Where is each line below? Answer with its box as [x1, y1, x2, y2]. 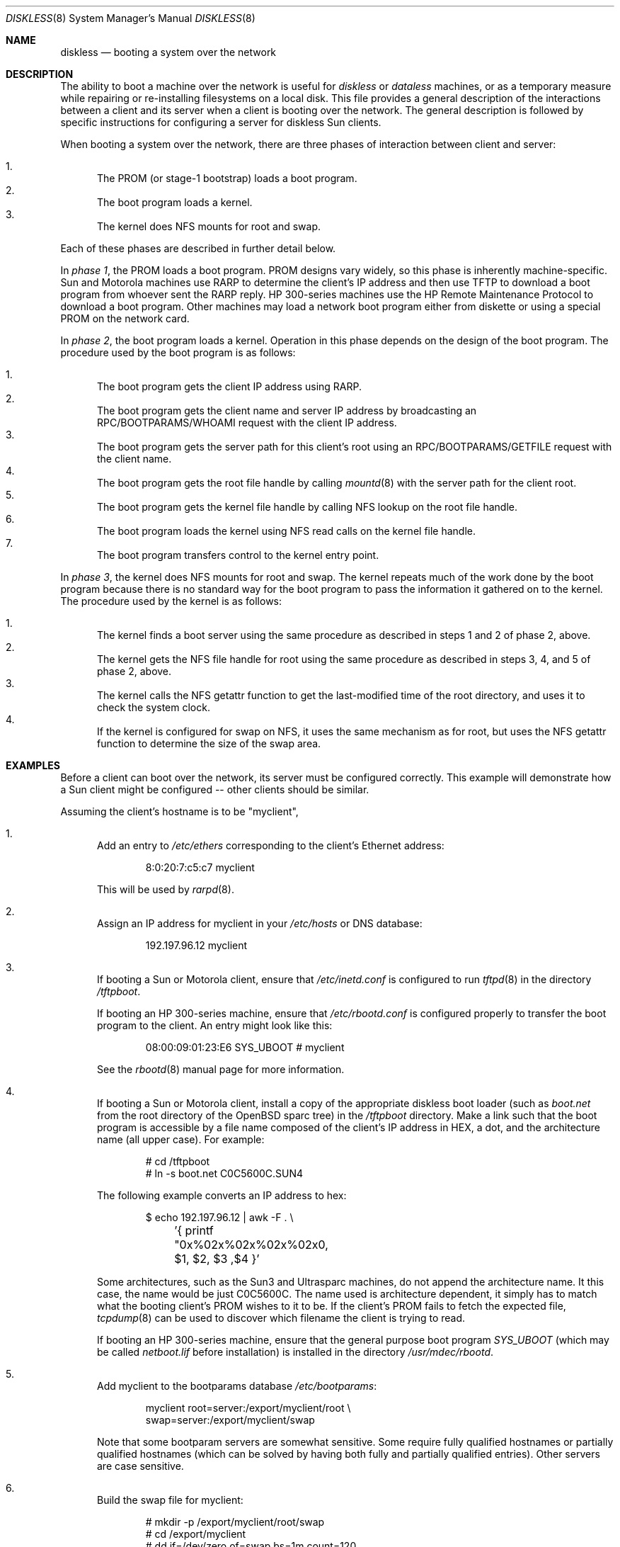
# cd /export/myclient [145, 1528, 246, 1540]
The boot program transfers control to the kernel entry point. [97, 549, 379, 561]
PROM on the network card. [60, 312, 190, 324]
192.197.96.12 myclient [145, 939, 248, 951]
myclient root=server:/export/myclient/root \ [145, 1402, 351, 1414]
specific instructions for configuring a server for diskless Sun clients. [60, 116, 381, 128]
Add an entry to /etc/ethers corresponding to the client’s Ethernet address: [97, 839, 444, 851]
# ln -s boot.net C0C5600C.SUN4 [145, 1167, 304, 1179]
